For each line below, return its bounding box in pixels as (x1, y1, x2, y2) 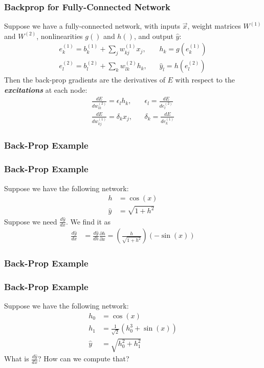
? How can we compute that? (38, 353, 129, 364)
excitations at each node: (4, 85, 87, 95)
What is (4, 353, 29, 364)
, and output (134, 30, 173, 41)
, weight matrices (187, 21, 241, 31)
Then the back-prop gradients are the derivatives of (4, 74, 165, 85)
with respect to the (175, 74, 235, 85)
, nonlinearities (36, 30, 83, 41)
